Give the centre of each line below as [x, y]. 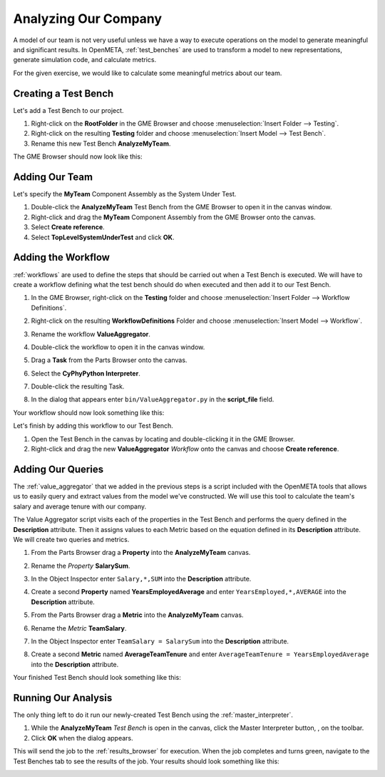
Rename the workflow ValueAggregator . [91, 334]
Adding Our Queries [58, 469]
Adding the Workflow [62, 257]
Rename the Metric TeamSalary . [79, 628]
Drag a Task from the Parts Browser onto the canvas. [109, 360]
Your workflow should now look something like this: [89, 412]
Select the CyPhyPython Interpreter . [86, 373]
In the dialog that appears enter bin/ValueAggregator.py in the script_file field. [153, 399]
